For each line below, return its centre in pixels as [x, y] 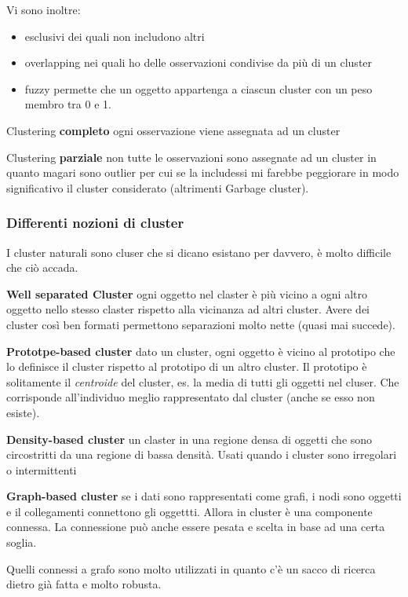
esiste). [23, 412]
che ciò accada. [42, 267]
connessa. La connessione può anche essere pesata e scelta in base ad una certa [196, 527]
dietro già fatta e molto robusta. [84, 584]
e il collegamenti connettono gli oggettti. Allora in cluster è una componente [189, 511]
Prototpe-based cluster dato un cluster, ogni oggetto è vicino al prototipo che [201, 351]
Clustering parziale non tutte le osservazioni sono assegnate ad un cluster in [191, 157]
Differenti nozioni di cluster [95, 223]
